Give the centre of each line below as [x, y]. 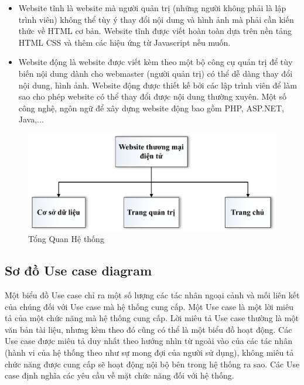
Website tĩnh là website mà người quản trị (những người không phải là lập [152, 8]
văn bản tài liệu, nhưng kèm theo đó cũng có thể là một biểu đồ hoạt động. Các [148, 329]
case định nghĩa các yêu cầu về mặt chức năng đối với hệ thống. [119, 375]
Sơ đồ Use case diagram [78, 270]
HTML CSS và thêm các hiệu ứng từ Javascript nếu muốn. [124, 42]
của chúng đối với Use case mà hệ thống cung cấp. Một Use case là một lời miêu [149, 306]
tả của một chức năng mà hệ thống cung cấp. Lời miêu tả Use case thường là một [152, 318]
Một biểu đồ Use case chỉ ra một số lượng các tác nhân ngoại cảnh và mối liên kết [152, 294]
